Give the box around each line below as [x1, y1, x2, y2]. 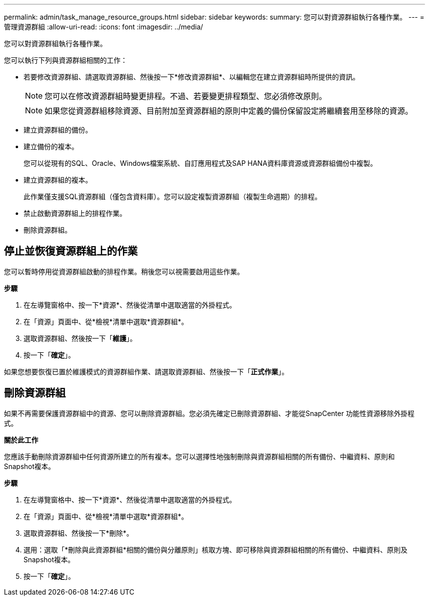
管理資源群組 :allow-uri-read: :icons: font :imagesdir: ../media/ [4, 23, 203, 31]
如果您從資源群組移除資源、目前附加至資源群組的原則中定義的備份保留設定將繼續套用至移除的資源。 [45, 106, 413, 116]
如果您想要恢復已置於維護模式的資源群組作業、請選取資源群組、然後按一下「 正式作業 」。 [4, 367, 288, 376]
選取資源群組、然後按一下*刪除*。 [24, 528, 134, 537]
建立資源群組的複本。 [24, 176, 92, 184]
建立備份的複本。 [24, 142, 78, 151]
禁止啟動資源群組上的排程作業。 [24, 209, 126, 217]
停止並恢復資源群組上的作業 [4, 245, 138, 258]
